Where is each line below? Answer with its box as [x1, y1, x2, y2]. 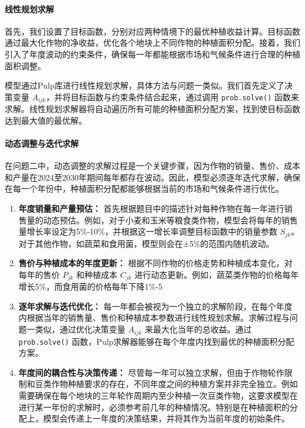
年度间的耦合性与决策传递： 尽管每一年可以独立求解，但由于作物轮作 [18, 366, 284, 378]
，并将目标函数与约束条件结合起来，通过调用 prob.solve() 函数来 [46, 90, 299, 103]
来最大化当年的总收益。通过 [144, 323, 252, 335]
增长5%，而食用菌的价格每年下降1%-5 [18, 280, 162, 293]
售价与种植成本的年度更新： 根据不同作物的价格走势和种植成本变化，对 [18, 257, 293, 269]
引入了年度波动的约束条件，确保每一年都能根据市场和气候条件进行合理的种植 [5, 47, 300, 60]
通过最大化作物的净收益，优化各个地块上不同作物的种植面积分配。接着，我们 [5, 36, 300, 49]
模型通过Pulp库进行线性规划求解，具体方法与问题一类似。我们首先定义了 [5, 79, 284, 91]
